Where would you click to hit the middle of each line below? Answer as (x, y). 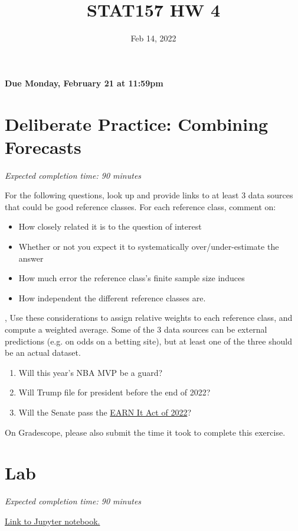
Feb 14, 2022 (153, 38)
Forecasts (43, 147)
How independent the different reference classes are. (112, 297)
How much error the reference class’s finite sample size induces (132, 278)
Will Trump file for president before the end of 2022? (114, 392)
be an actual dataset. (43, 353)
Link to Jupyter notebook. (53, 521)
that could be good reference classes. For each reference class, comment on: (140, 206)
